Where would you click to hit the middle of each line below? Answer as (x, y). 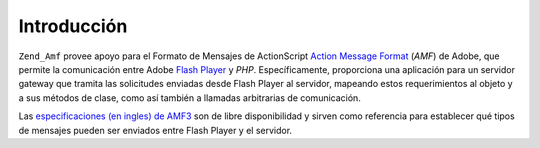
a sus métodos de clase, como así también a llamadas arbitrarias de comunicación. (190, 97)
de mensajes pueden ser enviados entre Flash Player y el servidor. (155, 130)
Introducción (73, 26)
